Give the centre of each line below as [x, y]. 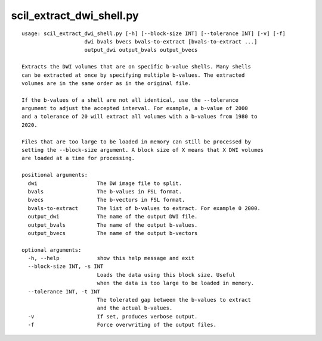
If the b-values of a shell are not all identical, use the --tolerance [130, 100]
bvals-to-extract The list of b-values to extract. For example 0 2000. [144, 208]
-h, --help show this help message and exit [111, 258]
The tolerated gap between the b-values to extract [174, 300]
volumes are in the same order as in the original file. [107, 83]
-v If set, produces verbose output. [113, 316]
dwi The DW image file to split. [105, 183]
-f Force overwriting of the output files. [122, 325]
